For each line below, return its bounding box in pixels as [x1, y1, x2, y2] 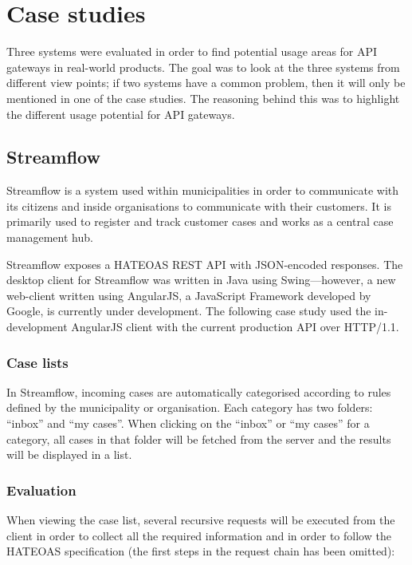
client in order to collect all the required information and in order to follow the [6, 527, 391, 543]
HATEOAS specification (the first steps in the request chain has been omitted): [6, 543, 395, 559]
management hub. [6, 229, 93, 246]
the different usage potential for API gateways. [6, 105, 235, 122]
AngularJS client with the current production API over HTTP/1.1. [71, 318, 399, 335]
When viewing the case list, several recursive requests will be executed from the [6, 512, 395, 528]
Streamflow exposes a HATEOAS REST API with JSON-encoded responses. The [6, 255, 403, 272]
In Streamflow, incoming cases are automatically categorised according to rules [6, 383, 391, 400]
